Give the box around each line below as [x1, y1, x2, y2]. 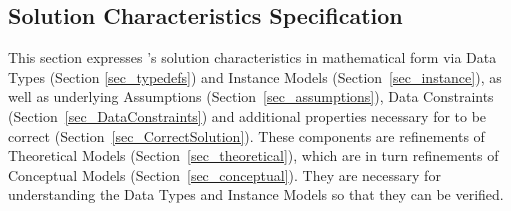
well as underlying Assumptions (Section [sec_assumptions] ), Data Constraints [8, 86, 494, 107]
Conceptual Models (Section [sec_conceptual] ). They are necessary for [8, 164, 441, 185]
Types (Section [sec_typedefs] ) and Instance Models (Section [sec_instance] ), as [8, 66, 502, 87]
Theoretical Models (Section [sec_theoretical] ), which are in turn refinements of [8, 145, 499, 166]
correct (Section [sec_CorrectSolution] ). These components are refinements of [8, 125, 485, 146]
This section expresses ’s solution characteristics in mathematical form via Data [8, 47, 497, 68]
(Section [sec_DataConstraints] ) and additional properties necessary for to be [8, 105, 487, 126]
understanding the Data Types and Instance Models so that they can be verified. [8, 184, 504, 205]
